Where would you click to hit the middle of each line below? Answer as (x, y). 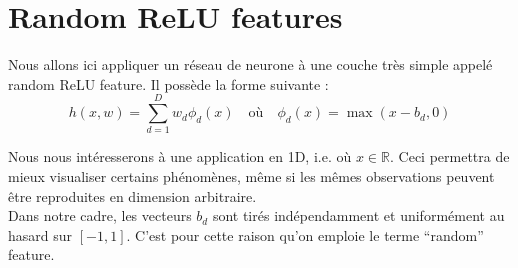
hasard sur (40, 234)
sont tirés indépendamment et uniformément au (358, 215)
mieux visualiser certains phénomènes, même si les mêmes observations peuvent (251, 176)
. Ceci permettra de (450, 156)
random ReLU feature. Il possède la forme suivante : (168, 83)
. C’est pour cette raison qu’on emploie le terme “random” (305, 234)
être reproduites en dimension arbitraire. (132, 195)
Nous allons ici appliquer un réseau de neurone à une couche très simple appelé (250, 64)
